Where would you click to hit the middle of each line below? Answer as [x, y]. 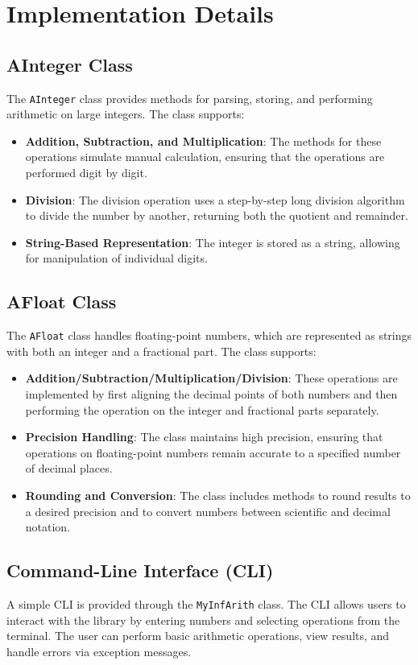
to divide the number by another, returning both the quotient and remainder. [217, 215]
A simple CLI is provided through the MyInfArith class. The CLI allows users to [206, 603]
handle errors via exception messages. [99, 651]
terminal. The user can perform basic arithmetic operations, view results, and [198, 636]
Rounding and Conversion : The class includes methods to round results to [218, 495]
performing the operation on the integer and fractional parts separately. [202, 409]
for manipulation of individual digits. [116, 258]
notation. [48, 527]
